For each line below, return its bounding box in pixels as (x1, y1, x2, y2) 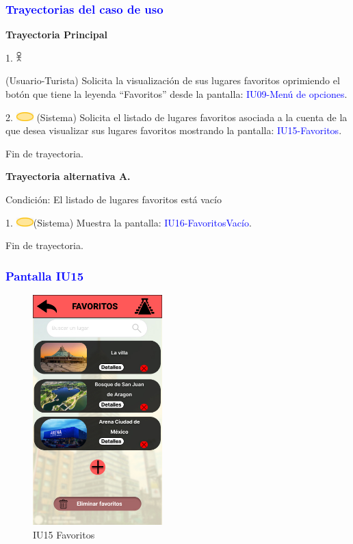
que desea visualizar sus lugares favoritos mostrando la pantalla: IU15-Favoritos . (5, 123, 342, 138)
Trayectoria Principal (5, 27, 107, 42)
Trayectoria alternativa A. (5, 169, 131, 183)
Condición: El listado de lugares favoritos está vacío (5, 192, 222, 206)
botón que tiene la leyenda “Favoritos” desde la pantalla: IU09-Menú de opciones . (5, 87, 348, 101)
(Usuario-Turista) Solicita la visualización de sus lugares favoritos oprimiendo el (5, 73, 340, 88)
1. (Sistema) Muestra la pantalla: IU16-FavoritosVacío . (5, 215, 252, 229)
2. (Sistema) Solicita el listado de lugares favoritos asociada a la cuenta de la (5, 109, 348, 124)
